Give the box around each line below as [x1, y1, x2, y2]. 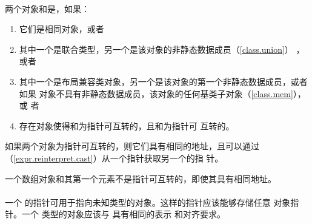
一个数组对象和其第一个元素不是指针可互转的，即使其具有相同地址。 [5, 172, 276, 185]
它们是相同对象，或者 [19, 22, 104, 35]
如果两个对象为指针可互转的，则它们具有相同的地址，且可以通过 [5, 140, 259, 152]
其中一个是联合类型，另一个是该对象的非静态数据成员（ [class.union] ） [19, 42, 293, 55]
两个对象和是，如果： [5, 2, 90, 15]
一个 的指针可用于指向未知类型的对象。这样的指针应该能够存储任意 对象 [5, 195, 291, 208]
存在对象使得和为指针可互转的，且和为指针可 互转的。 [19, 119, 234, 132]
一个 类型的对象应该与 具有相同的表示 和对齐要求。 [21, 208, 225, 220]
